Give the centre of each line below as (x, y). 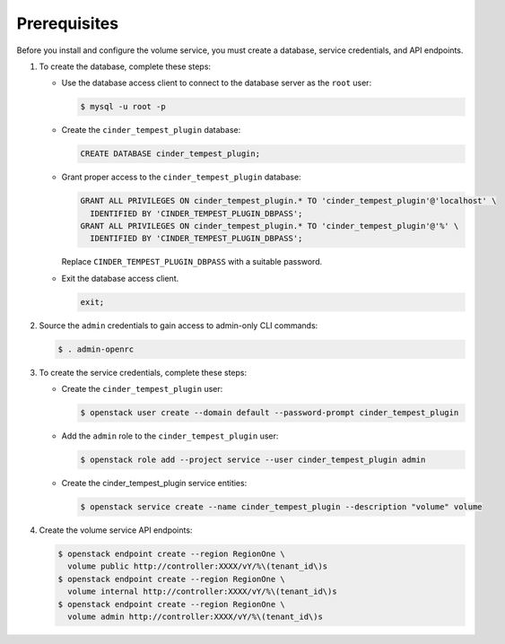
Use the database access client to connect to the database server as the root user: (217, 83)
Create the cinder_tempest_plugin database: (151, 130)
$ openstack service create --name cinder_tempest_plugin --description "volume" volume (282, 507)
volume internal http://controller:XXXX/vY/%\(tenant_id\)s (202, 592)
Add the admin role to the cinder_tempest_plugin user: (170, 436)
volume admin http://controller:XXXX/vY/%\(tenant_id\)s (195, 616)
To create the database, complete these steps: (125, 66)
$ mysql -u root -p (123, 107)
